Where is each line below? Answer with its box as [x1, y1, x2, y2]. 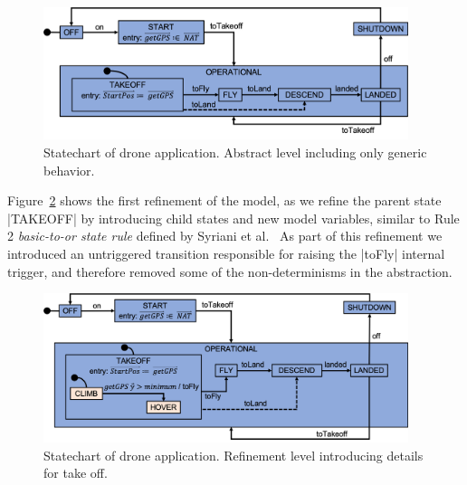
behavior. [43, 160, 95, 179]
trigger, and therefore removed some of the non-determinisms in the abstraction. [7, 262, 453, 281]
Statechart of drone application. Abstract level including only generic [43, 143, 427, 162]
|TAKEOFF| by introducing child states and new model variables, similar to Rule [7, 208, 460, 227]
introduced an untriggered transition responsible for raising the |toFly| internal [7, 244, 445, 263]
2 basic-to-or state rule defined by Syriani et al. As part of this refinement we [7, 226, 443, 245]
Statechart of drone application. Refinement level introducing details [43, 445, 424, 464]
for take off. [43, 463, 108, 482]
